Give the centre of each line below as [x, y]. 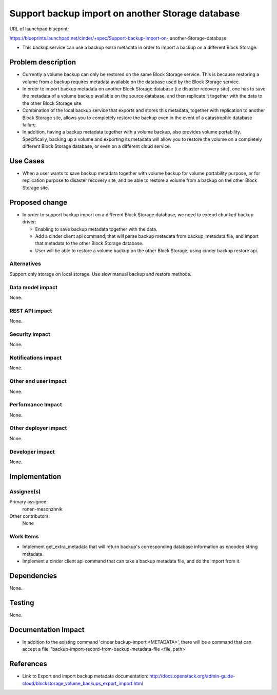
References [28, 664]
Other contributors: [30, 516]
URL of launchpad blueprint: [39, 29]
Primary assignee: [29, 502]
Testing [22, 603]
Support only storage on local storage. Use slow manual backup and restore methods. [101, 274]
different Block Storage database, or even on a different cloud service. [97, 146]
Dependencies [33, 576]
